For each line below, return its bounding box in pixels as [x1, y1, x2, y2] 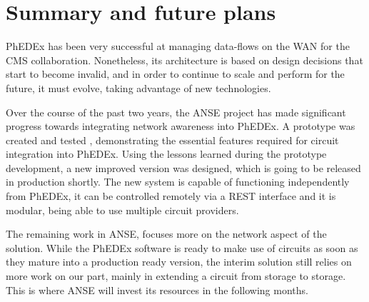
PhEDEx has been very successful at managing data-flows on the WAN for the [6, 39, 350, 54]
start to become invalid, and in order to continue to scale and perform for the [6, 66, 345, 81]
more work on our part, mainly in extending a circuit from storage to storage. [6, 268, 346, 283]
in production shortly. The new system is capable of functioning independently [6, 174, 350, 189]
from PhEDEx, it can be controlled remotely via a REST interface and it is [6, 188, 336, 203]
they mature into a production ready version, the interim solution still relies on [6, 254, 352, 269]
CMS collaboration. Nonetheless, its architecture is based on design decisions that [6, 52, 363, 67]
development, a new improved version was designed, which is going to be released [6, 160, 361, 175]
